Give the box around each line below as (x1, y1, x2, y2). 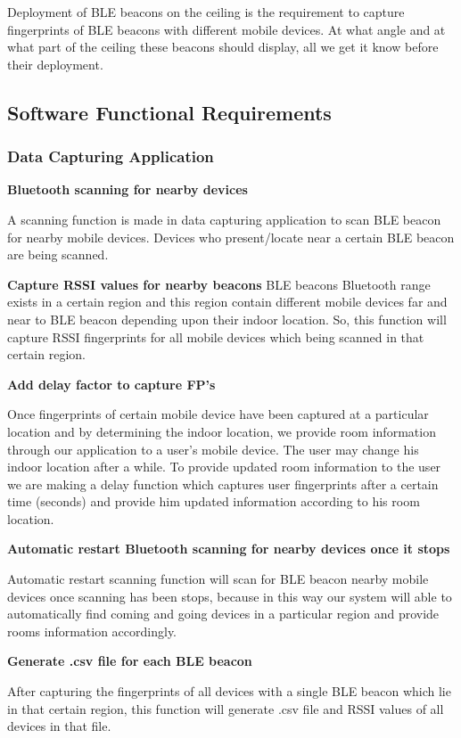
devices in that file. (7, 717, 111, 735)
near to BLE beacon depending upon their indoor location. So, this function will (7, 309, 447, 328)
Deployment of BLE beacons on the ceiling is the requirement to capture (7, 3, 405, 20)
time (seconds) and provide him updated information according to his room (7, 492, 420, 511)
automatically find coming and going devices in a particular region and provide (7, 604, 440, 623)
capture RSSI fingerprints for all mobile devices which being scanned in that (7, 327, 424, 346)
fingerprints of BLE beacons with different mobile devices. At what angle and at (7, 20, 446, 38)
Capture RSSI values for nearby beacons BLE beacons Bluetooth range (7, 275, 431, 293)
